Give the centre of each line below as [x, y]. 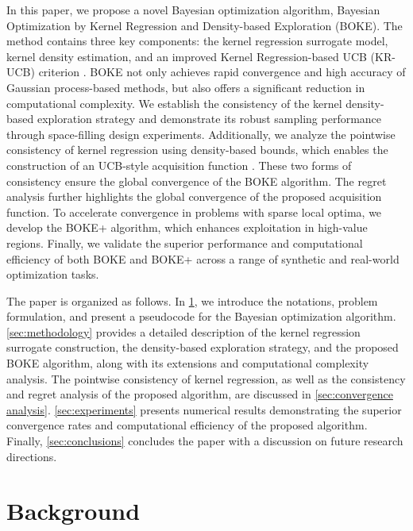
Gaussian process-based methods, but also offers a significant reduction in [186, 87]
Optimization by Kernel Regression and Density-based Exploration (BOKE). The [205, 25]
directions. [32, 456]
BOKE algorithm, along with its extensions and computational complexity [188, 363]
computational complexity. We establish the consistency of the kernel [174, 103]
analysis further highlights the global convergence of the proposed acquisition [194, 196]
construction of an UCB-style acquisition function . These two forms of [179, 165]
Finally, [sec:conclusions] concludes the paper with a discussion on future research [205, 441]
